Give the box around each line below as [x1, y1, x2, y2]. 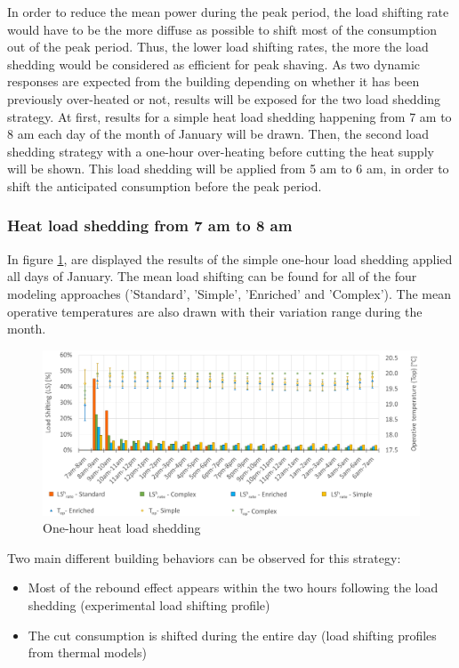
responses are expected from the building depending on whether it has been [7, 72, 420, 91]
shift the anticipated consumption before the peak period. [7, 176, 322, 195]
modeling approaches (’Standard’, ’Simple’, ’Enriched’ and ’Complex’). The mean [7, 284, 452, 302]
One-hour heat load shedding [43, 519, 201, 537]
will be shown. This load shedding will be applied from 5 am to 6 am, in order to [7, 159, 449, 178]
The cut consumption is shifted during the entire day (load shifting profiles [28, 625, 437, 644]
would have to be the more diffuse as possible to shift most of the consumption [7, 20, 438, 38]
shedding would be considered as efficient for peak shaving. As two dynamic [7, 54, 421, 73]
